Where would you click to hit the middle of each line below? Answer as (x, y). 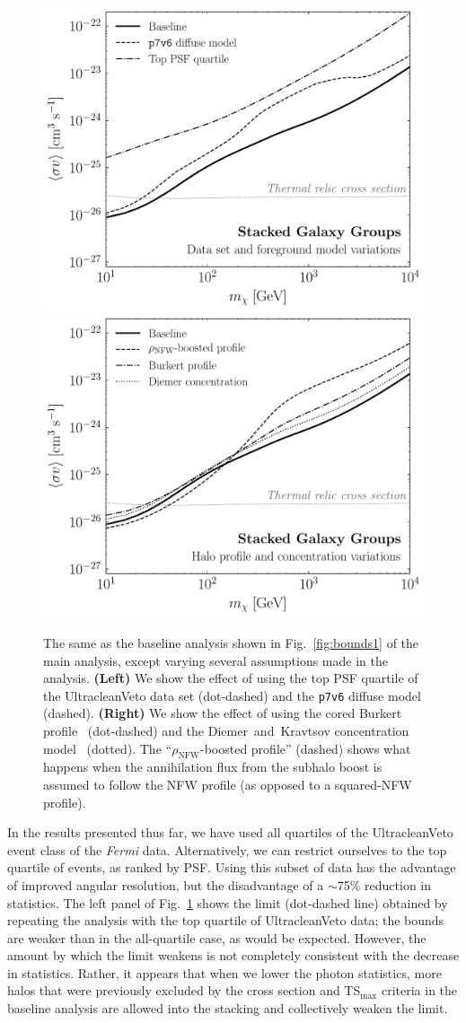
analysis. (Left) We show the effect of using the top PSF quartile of (231, 678)
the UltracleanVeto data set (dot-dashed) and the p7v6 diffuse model (232, 695)
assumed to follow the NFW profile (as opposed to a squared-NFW (228, 784)
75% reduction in (384, 884)
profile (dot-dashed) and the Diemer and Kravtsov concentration (226, 730)
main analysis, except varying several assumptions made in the (215, 660)
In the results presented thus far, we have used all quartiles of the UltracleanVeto (230, 832)
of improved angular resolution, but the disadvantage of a (166, 884)
